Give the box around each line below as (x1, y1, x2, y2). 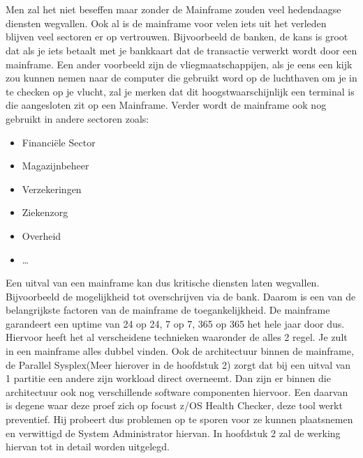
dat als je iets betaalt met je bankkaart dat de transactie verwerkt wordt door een (6, 43, 357, 57)
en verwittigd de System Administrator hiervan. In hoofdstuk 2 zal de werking (6, 425, 341, 440)
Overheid (22, 228, 61, 243)
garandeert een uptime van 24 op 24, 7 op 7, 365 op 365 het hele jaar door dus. (6, 316, 345, 330)
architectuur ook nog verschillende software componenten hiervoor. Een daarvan (6, 384, 348, 399)
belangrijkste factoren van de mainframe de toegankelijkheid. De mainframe (6, 303, 330, 317)
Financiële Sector (22, 135, 96, 149)
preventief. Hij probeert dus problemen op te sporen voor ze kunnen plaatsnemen (6, 412, 353, 427)
